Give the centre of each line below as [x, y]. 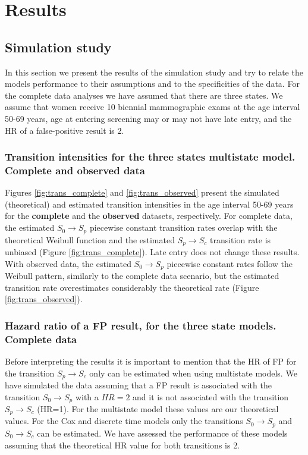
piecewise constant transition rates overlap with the [183, 227]
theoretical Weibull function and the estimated [90, 239]
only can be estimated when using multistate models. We [193, 373]
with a [87, 396]
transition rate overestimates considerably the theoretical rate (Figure [132, 287]
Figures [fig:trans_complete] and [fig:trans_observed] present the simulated [142, 192]
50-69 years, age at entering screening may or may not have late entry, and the [148, 118]
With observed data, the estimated [68, 263]
